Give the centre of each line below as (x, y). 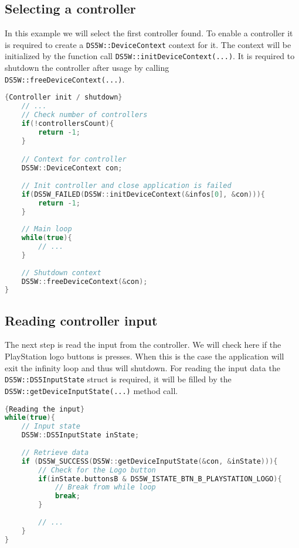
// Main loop (47, 229)
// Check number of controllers (84, 115)
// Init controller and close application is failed (126, 185)
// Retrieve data (55, 452)
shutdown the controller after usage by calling (87, 68)
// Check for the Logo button (97, 470)
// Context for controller (74, 160)
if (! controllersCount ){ (68, 123)
